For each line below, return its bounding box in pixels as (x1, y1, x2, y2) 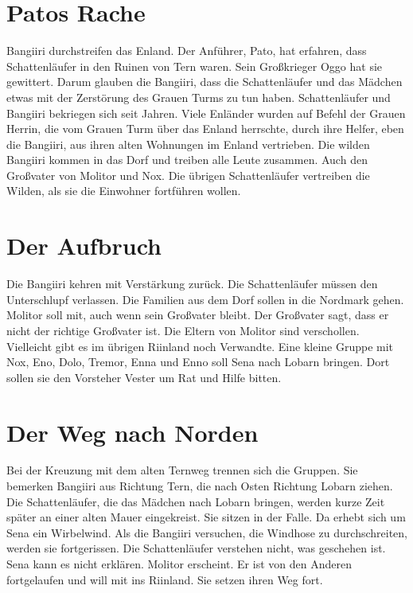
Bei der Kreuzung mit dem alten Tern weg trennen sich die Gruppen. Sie (6, 462, 358, 478)
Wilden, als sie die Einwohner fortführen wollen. (6, 182, 241, 199)
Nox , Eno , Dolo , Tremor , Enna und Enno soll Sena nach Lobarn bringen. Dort (6, 353, 390, 370)
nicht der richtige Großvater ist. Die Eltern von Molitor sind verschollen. (6, 322, 360, 338)
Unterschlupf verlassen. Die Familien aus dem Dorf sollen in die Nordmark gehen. (6, 291, 404, 307)
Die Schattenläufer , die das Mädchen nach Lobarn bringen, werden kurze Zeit (6, 493, 385, 509)
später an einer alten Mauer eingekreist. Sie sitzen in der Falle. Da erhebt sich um (6, 509, 406, 525)
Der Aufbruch (6, 229, 162, 262)
